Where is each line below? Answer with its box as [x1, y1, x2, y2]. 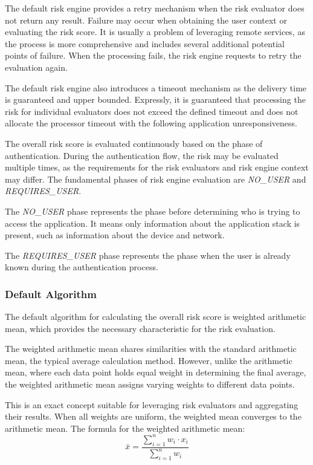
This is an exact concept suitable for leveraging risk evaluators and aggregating [5, 398, 298, 411]
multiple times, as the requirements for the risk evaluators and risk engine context [5, 161, 309, 174]
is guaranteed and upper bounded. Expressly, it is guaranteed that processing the [5, 93, 306, 106]
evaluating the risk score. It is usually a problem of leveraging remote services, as [5, 25, 305, 38]
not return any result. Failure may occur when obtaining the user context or [5, 13, 287, 26]
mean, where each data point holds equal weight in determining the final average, [5, 366, 306, 379]
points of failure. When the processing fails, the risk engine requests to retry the [5, 49, 302, 62]
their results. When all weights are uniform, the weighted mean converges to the [5, 410, 302, 423]
